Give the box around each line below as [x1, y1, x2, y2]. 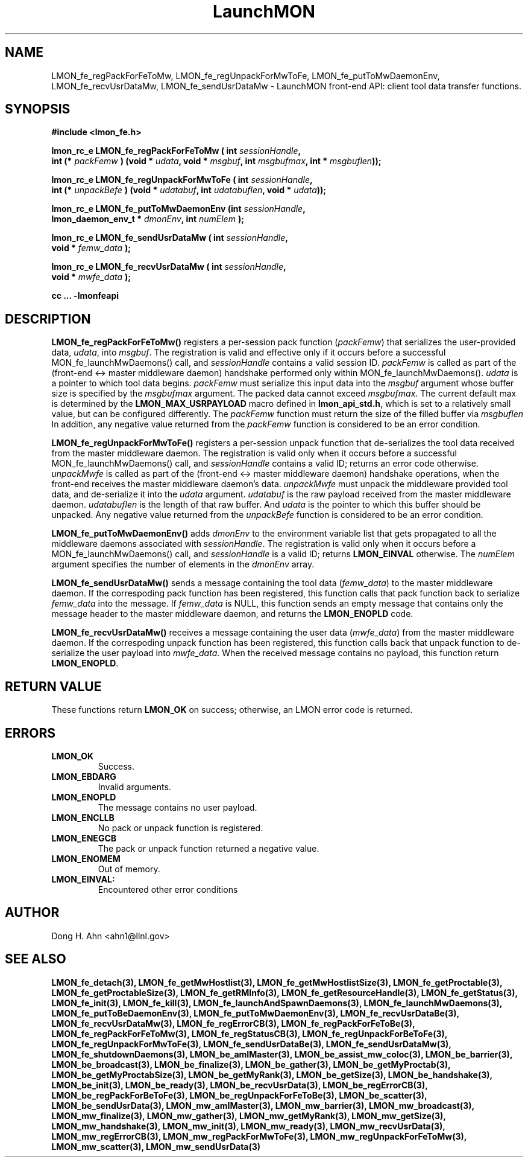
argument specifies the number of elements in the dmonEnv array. [51, 559, 315, 570]
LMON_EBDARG [51, 771, 116, 782]
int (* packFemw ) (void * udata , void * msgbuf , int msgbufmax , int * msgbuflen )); [51, 156, 382, 167]
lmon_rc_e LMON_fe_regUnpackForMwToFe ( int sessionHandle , [51, 174, 313, 185]
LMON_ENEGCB [51, 832, 117, 843]
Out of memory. [98, 863, 160, 874]
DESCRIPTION [5, 311, 91, 327]
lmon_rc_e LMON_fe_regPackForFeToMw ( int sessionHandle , [51, 145, 301, 156]
